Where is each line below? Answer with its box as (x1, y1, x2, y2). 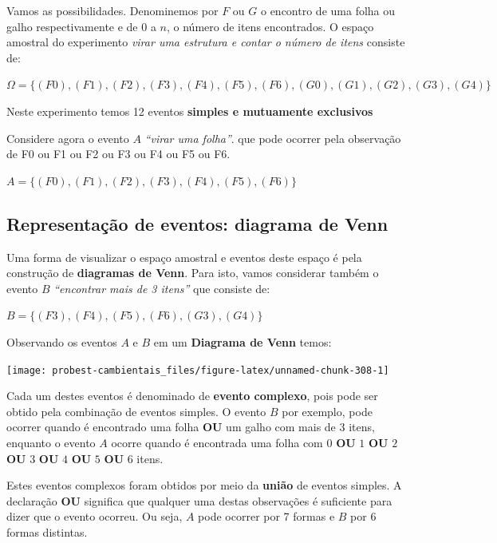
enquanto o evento (6, 434, 96, 450)
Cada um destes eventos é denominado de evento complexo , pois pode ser (6, 387, 378, 404)
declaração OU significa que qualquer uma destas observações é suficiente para (6, 492, 392, 509)
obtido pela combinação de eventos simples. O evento (6, 402, 266, 419)
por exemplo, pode (282, 402, 373, 419)
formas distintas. (6, 523, 88, 540)
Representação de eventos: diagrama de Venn (6, 211, 389, 236)
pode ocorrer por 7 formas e (198, 508, 335, 525)
